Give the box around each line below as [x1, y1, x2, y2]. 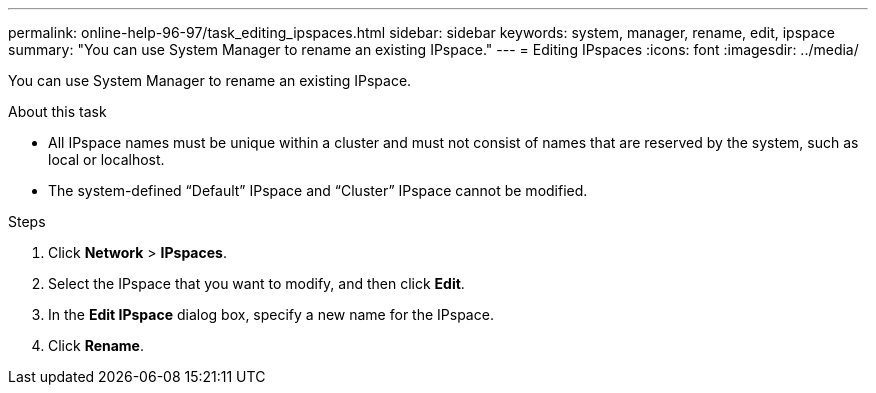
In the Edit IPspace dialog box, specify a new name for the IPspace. [48, 306, 494, 323]
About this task [8, 103, 107, 120]
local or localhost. [48, 151, 165, 168]
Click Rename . [48, 337, 145, 354]
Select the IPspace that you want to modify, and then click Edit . [48, 275, 465, 292]
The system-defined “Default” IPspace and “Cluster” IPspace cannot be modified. [48, 182, 588, 199]
